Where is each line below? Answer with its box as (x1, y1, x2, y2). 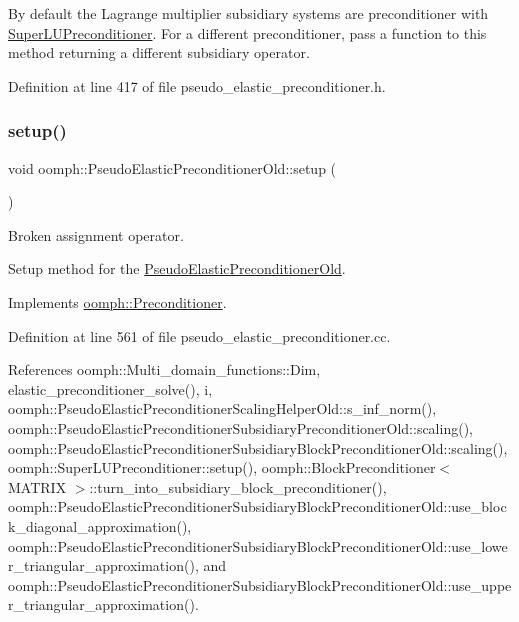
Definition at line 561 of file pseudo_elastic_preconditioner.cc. (8, 325, 391, 346)
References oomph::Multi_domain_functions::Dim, (8, 359, 321, 380)
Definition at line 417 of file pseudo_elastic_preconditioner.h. (8, 75, 386, 96)
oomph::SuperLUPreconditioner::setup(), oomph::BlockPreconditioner (8, 457, 436, 478)
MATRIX (8, 476, 67, 497)
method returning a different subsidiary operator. (8, 42, 310, 63)
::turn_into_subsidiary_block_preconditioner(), (89, 476, 387, 497)
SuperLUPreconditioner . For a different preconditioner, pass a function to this (8, 22, 487, 43)
